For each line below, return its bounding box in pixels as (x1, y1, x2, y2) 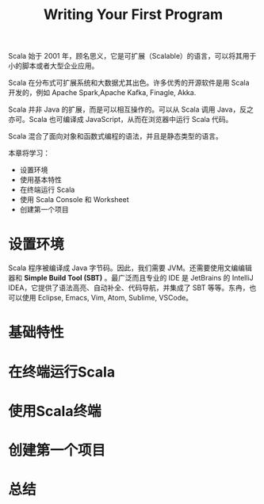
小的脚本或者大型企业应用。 (8, 61, 99, 71)
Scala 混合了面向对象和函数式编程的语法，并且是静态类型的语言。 (8, 132, 224, 141)
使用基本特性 (19, 175, 62, 185)
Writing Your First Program (43, 6, 224, 24)
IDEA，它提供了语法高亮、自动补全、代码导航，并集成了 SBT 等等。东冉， (8, 283, 250, 292)
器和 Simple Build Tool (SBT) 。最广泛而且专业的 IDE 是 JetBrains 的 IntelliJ (8, 273, 254, 283)
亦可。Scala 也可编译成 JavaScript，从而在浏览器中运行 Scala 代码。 (8, 115, 233, 124)
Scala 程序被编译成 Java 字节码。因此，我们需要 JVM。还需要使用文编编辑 (8, 263, 252, 273)
